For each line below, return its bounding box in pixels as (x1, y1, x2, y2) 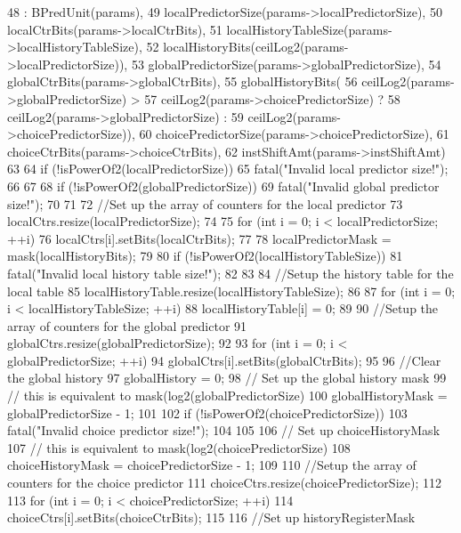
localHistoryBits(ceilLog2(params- (163, 37, 349, 56)
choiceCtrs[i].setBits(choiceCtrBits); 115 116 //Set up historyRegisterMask (7, 508, 416, 527)
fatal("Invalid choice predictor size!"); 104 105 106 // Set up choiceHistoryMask (7, 421, 441, 440)
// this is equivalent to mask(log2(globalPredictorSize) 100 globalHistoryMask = (7, 386, 448, 405)
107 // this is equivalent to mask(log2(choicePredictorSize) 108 (7, 438, 351, 456)
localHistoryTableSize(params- (226, 20, 392, 38)
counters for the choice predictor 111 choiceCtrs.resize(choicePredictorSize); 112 (7, 473, 441, 492)
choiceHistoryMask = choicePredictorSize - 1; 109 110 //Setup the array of (7, 456, 417, 474)
